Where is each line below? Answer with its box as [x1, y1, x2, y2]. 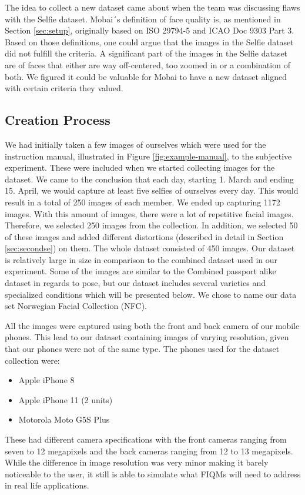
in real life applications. [5, 479, 89, 491]
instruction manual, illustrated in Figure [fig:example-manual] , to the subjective [5, 150, 292, 162]
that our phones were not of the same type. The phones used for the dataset [5, 343, 280, 355]
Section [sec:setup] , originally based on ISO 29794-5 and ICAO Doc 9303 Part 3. [5, 24, 294, 36]
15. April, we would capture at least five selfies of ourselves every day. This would [5, 184, 299, 197]
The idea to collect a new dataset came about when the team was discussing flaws [5, 1, 300, 13]
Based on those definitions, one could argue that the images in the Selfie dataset [5, 35, 294, 48]
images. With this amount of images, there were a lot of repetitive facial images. [5, 207, 294, 220]
